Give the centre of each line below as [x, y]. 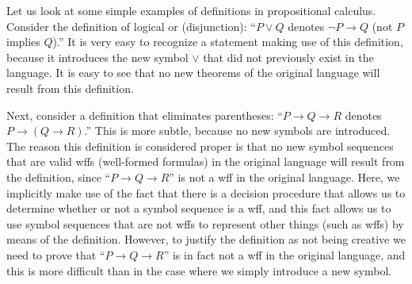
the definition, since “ [59, 177]
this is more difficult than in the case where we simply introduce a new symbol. [199, 270]
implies [23, 42]
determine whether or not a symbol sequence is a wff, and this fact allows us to [199, 208]
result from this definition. [70, 88]
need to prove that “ [56, 254]
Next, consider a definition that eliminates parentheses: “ [145, 115]
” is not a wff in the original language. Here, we [284, 177]
